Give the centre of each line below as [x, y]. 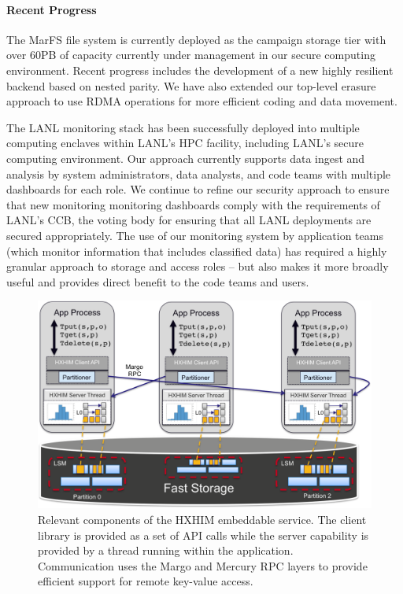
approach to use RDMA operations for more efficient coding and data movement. [202, 101]
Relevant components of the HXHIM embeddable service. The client [202, 520]
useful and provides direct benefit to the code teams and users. [158, 281]
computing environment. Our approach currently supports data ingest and [186, 158]
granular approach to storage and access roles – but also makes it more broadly [198, 266]
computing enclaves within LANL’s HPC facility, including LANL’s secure [185, 143]
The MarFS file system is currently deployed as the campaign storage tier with [196, 39]
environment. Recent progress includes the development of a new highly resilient [200, 70]
